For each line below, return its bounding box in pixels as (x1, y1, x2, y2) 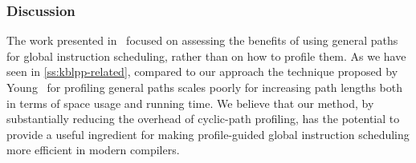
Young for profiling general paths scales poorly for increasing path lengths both (6, 79, 403, 95)
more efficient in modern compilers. (6, 141, 180, 158)
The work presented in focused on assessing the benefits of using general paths (6, 32, 398, 49)
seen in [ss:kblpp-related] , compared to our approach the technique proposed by (6, 63, 398, 80)
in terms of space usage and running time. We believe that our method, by (6, 94, 374, 111)
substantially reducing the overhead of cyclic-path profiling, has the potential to (6, 110, 400, 127)
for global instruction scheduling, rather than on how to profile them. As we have (6, 47, 406, 64)
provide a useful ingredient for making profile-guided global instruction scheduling (6, 125, 410, 142)
